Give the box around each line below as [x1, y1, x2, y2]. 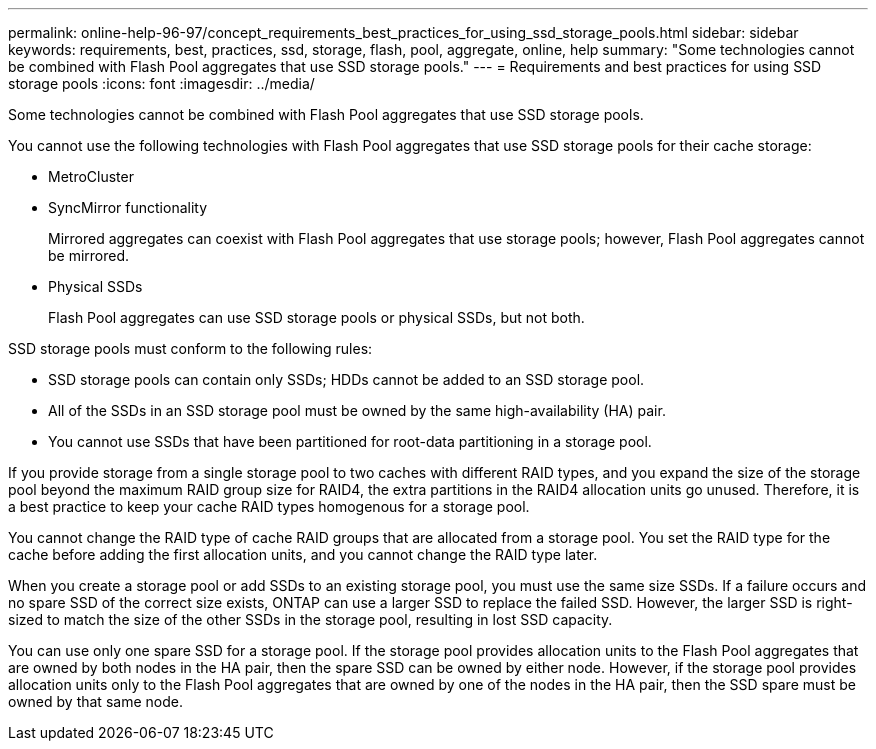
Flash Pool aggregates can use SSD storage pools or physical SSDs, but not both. [48, 309, 585, 326]
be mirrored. [48, 247, 130, 264]
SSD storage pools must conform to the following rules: [8, 340, 373, 357]
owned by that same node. [8, 693, 183, 710]
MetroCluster [48, 168, 134, 185]
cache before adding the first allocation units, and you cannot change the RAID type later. [8, 546, 598, 563]
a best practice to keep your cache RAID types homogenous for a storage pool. [8, 498, 530, 515]
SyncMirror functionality [48, 199, 208, 216]
